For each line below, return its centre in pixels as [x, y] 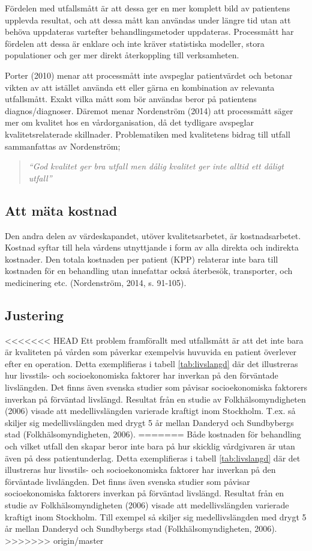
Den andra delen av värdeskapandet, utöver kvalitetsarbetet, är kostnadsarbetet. [153, 235]
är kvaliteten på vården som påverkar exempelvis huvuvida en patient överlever [151, 352]
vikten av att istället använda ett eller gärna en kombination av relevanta [140, 87]
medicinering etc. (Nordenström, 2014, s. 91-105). [96, 282]
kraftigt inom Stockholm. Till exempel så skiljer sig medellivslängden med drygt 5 [156, 516]
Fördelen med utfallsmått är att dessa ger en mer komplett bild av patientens [148, 8]
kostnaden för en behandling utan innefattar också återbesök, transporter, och [149, 271]
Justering [34, 315]
